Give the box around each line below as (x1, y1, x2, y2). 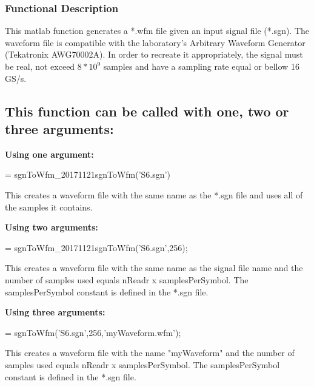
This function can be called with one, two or (5, 101, 289, 120)
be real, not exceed (5, 60, 75, 72)
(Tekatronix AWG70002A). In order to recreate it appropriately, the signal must (5, 48, 303, 61)
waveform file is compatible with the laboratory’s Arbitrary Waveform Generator (5, 36, 306, 49)
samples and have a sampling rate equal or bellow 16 (103, 60, 299, 72)
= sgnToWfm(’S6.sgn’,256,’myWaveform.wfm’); (5, 326, 181, 338)
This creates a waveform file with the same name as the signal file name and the (5, 261, 303, 274)
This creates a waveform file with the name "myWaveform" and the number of (5, 346, 295, 359)
